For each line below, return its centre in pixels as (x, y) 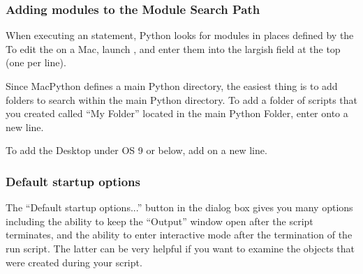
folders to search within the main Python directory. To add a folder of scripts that (181, 99)
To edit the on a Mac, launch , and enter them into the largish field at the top (173, 48)
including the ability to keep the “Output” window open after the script (160, 221)
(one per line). (36, 62)
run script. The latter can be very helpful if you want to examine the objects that (180, 248)
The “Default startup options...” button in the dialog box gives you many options (179, 207)
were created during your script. (74, 262)
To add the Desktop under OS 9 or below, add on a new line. (136, 150)
